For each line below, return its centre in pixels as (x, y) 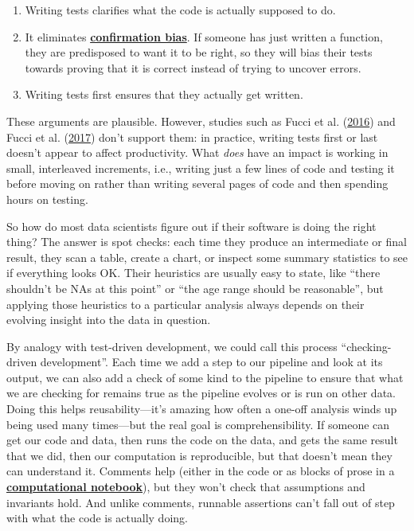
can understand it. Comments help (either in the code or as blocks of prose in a (201, 471)
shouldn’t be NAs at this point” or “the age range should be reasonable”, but (195, 288)
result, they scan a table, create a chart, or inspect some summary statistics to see (207, 257)
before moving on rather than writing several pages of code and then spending (197, 184)
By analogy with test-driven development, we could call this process (172, 346)
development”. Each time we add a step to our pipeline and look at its (211, 362)
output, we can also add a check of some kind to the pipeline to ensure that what (205, 377)
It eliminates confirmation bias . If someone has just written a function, (204, 36)
